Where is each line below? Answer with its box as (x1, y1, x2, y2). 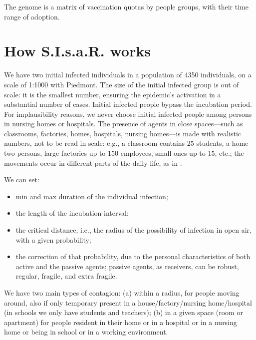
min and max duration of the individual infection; (15, 191, 168, 201)
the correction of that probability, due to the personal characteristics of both (15, 251, 251, 262)
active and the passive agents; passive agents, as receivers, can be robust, (15, 261, 239, 271)
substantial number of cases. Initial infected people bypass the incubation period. (4, 99, 252, 109)
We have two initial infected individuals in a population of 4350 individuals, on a (4, 69, 252, 80)
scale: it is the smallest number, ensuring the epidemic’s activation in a (4, 89, 221, 99)
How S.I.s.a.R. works (4, 40, 151, 61)
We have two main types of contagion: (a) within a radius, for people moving (4, 288, 240, 298)
